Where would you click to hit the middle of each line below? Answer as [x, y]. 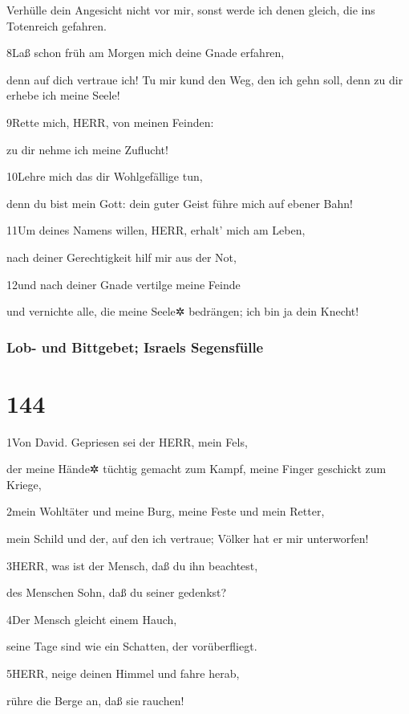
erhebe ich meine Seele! [63, 95]
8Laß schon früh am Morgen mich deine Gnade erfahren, [146, 53]
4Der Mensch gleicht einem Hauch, [92, 619]
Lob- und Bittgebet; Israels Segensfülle [135, 347]
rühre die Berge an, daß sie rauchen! [95, 700]
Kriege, [24, 484]
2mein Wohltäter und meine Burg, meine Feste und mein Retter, [166, 511]
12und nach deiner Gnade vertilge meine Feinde [124, 284]
